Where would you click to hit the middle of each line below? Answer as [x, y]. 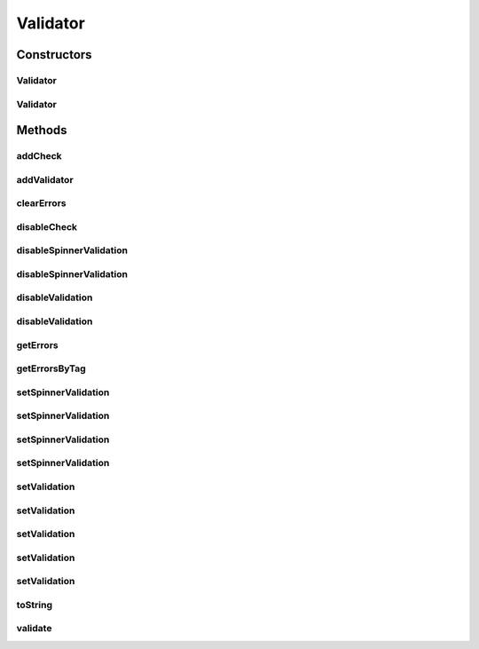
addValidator [45, 179]
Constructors [54, 55]
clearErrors [41, 203]
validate [34, 629]
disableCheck [47, 226]
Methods [42, 130]
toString [35, 605]
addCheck [39, 156]
